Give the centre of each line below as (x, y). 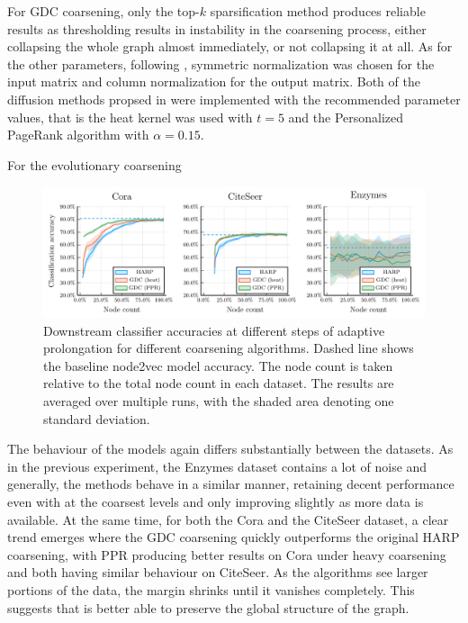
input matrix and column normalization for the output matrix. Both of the (214, 81)
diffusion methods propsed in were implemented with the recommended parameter (234, 99)
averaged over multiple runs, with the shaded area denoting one (219, 401)
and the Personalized (346, 117)
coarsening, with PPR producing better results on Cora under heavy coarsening (227, 554)
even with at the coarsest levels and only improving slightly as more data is (216, 502)
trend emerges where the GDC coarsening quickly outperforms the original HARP (234, 537)
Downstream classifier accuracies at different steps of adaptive (214, 330)
